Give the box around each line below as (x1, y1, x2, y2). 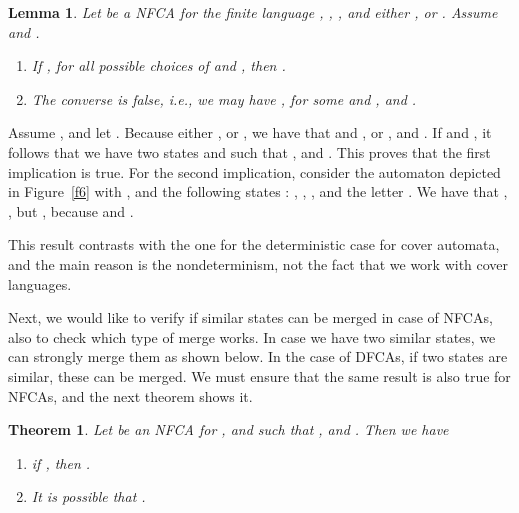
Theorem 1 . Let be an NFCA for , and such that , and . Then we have (8, 419, 449, 440)
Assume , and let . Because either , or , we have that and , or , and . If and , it (8, 122, 492, 143)
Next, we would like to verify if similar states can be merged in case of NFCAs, (8, 307, 493, 328)
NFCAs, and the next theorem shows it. (8, 385, 253, 406)
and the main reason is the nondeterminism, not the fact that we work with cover (8, 253, 509, 274)
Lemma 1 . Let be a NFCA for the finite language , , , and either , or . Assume (8, 2, 498, 22)
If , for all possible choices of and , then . (31, 55, 286, 76)
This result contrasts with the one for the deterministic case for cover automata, (8, 234, 500, 255)
